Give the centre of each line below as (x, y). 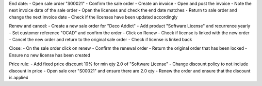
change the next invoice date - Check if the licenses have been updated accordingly (93, 17)
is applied (19, 77)
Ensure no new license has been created (50, 55)
